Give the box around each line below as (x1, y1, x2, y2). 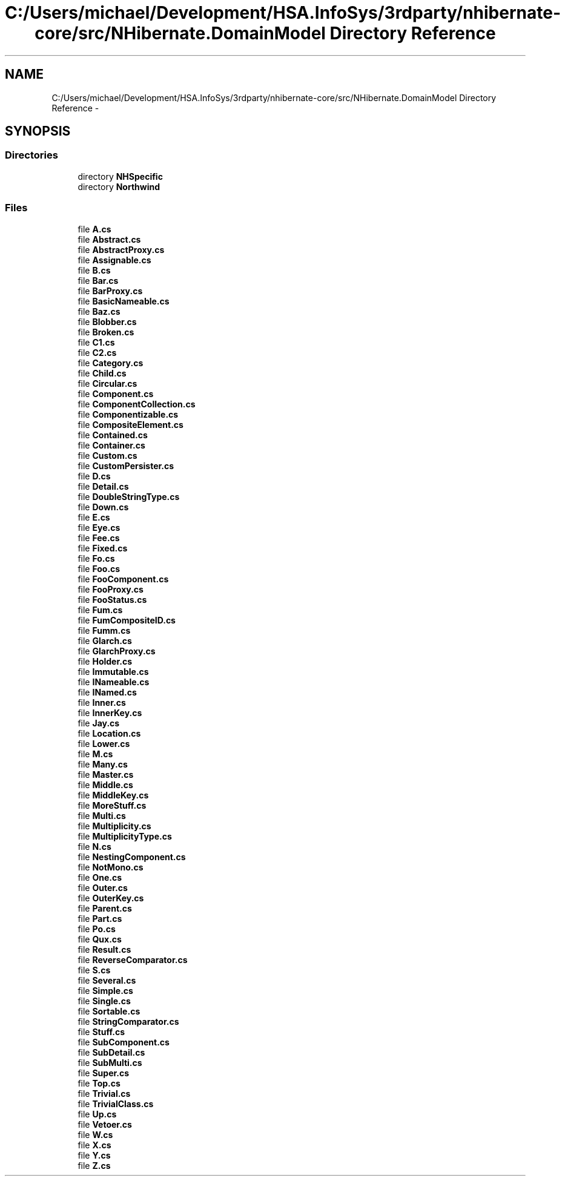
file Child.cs (78, 367, 127, 378)
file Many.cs (78, 758, 128, 769)
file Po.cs (78, 923, 116, 934)
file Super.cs (78, 1067, 130, 1078)
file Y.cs (78, 1150, 111, 1160)
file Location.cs (78, 728, 141, 739)
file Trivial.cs (78, 1088, 131, 1099)
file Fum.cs (78, 604, 123, 615)
